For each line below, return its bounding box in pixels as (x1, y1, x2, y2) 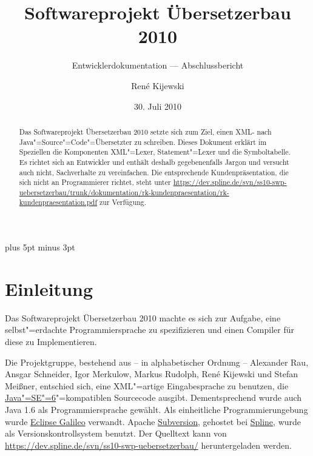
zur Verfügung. (99, 197, 147, 207)
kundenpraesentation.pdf (19, 197, 98, 207)
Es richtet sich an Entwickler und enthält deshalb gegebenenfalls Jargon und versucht (19, 156, 289, 167)
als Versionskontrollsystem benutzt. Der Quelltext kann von (5, 427, 227, 440)
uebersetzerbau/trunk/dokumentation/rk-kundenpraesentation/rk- (19, 187, 229, 197)
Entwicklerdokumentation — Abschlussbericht (72, 59, 244, 72)
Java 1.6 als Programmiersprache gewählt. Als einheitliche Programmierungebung (5, 403, 308, 416)
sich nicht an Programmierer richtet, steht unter (19, 177, 171, 187)
